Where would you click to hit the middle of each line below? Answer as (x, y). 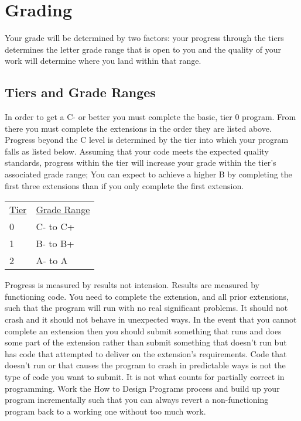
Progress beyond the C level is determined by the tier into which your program (147, 140)
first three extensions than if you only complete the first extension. (124, 185)
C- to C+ (55, 227)
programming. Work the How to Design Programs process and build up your (142, 388)
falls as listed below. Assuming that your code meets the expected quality (137, 151)
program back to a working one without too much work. (105, 411)
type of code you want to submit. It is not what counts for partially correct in (145, 377)
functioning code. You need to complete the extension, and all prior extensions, (147, 296)
